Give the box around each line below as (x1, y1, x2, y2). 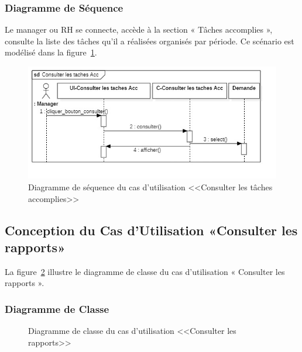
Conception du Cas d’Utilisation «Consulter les (5, 221, 298, 239)
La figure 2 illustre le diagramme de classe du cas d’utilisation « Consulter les (5, 265, 285, 277)
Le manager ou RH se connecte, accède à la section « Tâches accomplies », (5, 23, 273, 36)
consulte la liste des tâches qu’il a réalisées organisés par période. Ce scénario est (5, 34, 294, 47)
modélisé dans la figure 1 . (5, 46, 97, 58)
